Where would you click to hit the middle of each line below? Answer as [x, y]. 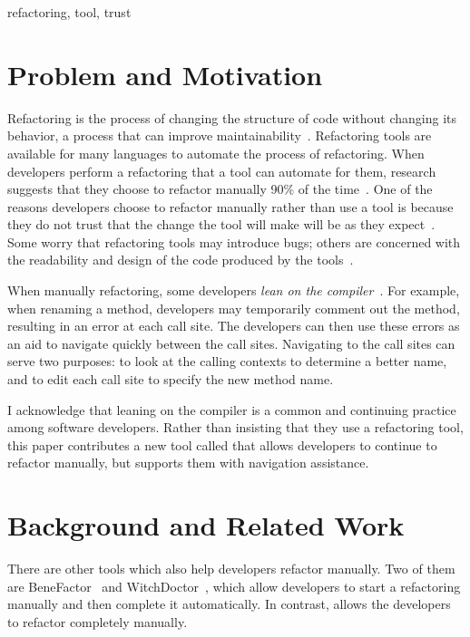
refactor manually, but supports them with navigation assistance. [188, 463]
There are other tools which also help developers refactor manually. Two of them [231, 569]
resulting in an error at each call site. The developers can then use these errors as [234, 326]
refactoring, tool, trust [69, 12]
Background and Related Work [206, 525]
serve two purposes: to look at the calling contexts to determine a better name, [227, 361]
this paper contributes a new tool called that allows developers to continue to [222, 444]
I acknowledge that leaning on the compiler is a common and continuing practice [232, 409]
